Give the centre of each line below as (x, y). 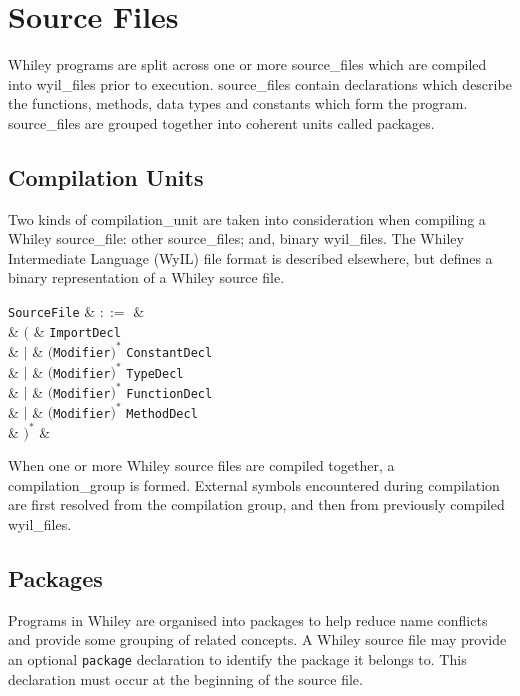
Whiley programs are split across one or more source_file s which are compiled (247, 64)
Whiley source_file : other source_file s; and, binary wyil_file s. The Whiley (236, 238)
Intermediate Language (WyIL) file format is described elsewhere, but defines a (250, 257)
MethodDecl (162, 413)
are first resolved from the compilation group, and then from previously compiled (256, 504)
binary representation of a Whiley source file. (146, 277)
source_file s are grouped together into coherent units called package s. (221, 122)
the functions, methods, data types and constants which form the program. (238, 103)
